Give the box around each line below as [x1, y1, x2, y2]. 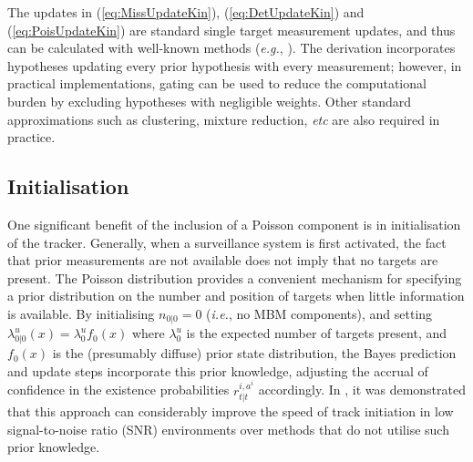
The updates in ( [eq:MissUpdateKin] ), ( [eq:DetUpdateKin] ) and [7, 3, 365, 21]
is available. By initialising [7, 303, 155, 323]
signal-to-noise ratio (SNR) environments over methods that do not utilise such [7, 419, 449, 438]
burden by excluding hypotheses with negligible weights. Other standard [7, 91, 412, 110]
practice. [7, 128, 56, 147]
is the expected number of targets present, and [186, 323, 447, 343]
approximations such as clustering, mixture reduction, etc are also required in [7, 109, 440, 128]
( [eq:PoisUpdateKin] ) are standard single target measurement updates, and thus [7, 20, 456, 39]
